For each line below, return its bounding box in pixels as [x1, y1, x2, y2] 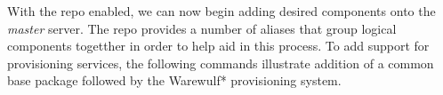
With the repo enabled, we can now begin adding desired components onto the [7, 2, 436, 20]
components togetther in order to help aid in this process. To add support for [7, 36, 430, 55]
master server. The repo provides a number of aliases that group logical [7, 19, 397, 37]
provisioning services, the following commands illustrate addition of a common [7, 53, 434, 72]
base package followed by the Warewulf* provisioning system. [7, 71, 342, 90]
